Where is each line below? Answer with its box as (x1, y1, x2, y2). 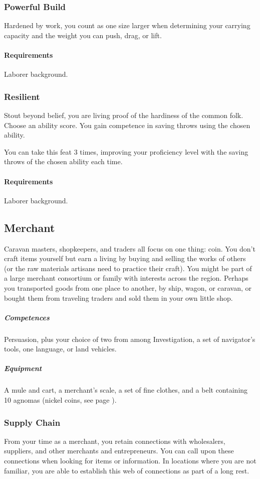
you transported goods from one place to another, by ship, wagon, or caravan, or (4, 282, 252, 293)
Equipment (4, 363, 42, 374)
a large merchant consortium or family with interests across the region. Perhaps (4, 273, 248, 283)
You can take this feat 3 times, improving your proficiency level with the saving (4, 146, 248, 157)
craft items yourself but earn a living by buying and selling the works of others (4, 253, 246, 264)
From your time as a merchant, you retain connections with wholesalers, (4, 435, 225, 446)
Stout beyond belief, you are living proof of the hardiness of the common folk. (4, 110, 243, 121)
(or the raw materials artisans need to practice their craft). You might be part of (4, 263, 252, 273)
